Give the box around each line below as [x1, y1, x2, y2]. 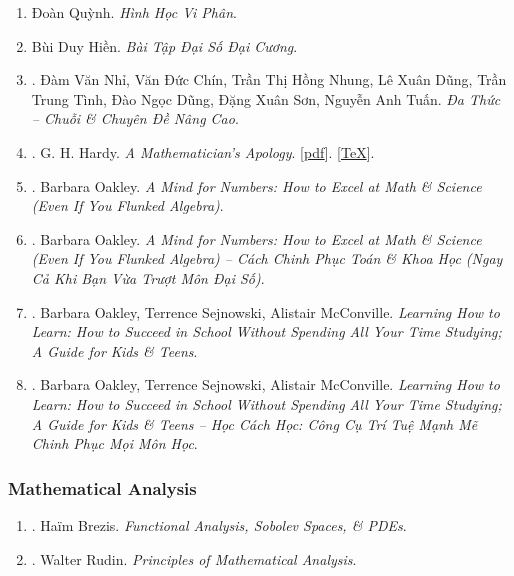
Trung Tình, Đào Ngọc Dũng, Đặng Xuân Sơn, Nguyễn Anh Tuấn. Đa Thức [31, 88, 501, 109]
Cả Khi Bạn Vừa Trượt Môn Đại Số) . [31, 267, 265, 288]
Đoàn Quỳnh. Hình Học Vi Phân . [31, 2, 237, 22]
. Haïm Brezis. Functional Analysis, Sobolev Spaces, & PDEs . [31, 514, 407, 535]
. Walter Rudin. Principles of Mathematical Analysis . [31, 548, 357, 569]
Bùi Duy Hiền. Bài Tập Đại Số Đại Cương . [31, 35, 298, 56]
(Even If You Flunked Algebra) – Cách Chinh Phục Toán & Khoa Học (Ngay [31, 248, 503, 269]
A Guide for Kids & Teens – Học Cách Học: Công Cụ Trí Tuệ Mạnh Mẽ [31, 413, 478, 434]
